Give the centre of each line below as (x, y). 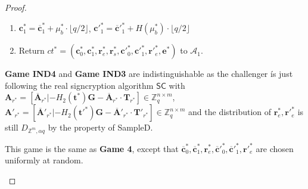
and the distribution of (230, 112)
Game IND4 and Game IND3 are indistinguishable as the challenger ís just (149, 74)
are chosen (275, 148)
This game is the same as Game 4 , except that (92, 148)
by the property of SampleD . (100, 127)
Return (32, 50)
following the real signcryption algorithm (79, 85)
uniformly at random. (44, 160)
